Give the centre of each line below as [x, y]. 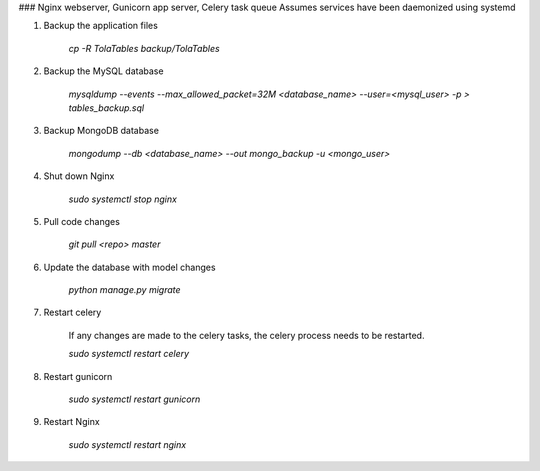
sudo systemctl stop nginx [122, 199]
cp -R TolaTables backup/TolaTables [144, 48]
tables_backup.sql [106, 107]
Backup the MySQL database [103, 71]
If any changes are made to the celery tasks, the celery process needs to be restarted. [246, 335]
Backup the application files [101, 26]
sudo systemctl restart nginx [127, 444]
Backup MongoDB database [101, 131]
